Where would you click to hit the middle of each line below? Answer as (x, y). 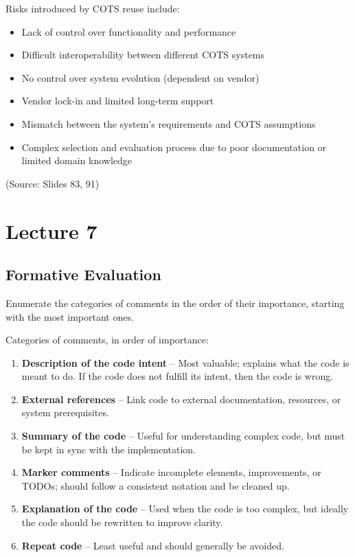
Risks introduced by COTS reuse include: (93, 8)
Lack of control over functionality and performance (129, 31)
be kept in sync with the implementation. (109, 449)
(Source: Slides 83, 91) (53, 183)
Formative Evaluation (83, 274)
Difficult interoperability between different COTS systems (143, 55)
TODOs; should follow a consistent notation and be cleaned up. (156, 485)
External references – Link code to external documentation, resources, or (181, 399)
